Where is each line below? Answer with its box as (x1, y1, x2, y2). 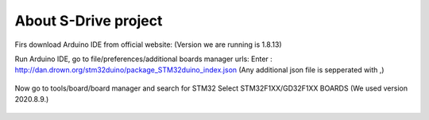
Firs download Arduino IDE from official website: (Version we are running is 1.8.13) (14, 40, 282, 49)
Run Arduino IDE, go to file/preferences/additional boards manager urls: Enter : (14, 54, 273, 64)
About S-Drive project (14, 12, 163, 29)
